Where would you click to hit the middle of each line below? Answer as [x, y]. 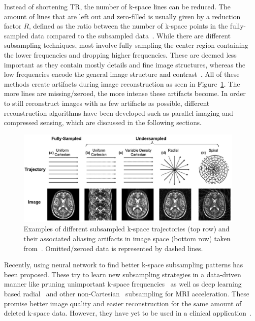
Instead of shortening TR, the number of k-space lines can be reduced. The [117, 6]
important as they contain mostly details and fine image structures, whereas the [125, 64]
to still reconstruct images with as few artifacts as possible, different [107, 103]
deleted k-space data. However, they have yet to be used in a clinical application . [128, 313]
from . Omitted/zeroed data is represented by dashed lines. [113, 248]
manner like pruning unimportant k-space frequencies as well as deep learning [123, 284]
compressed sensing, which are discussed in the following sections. [103, 122]
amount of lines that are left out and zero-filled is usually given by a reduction [122, 16]
